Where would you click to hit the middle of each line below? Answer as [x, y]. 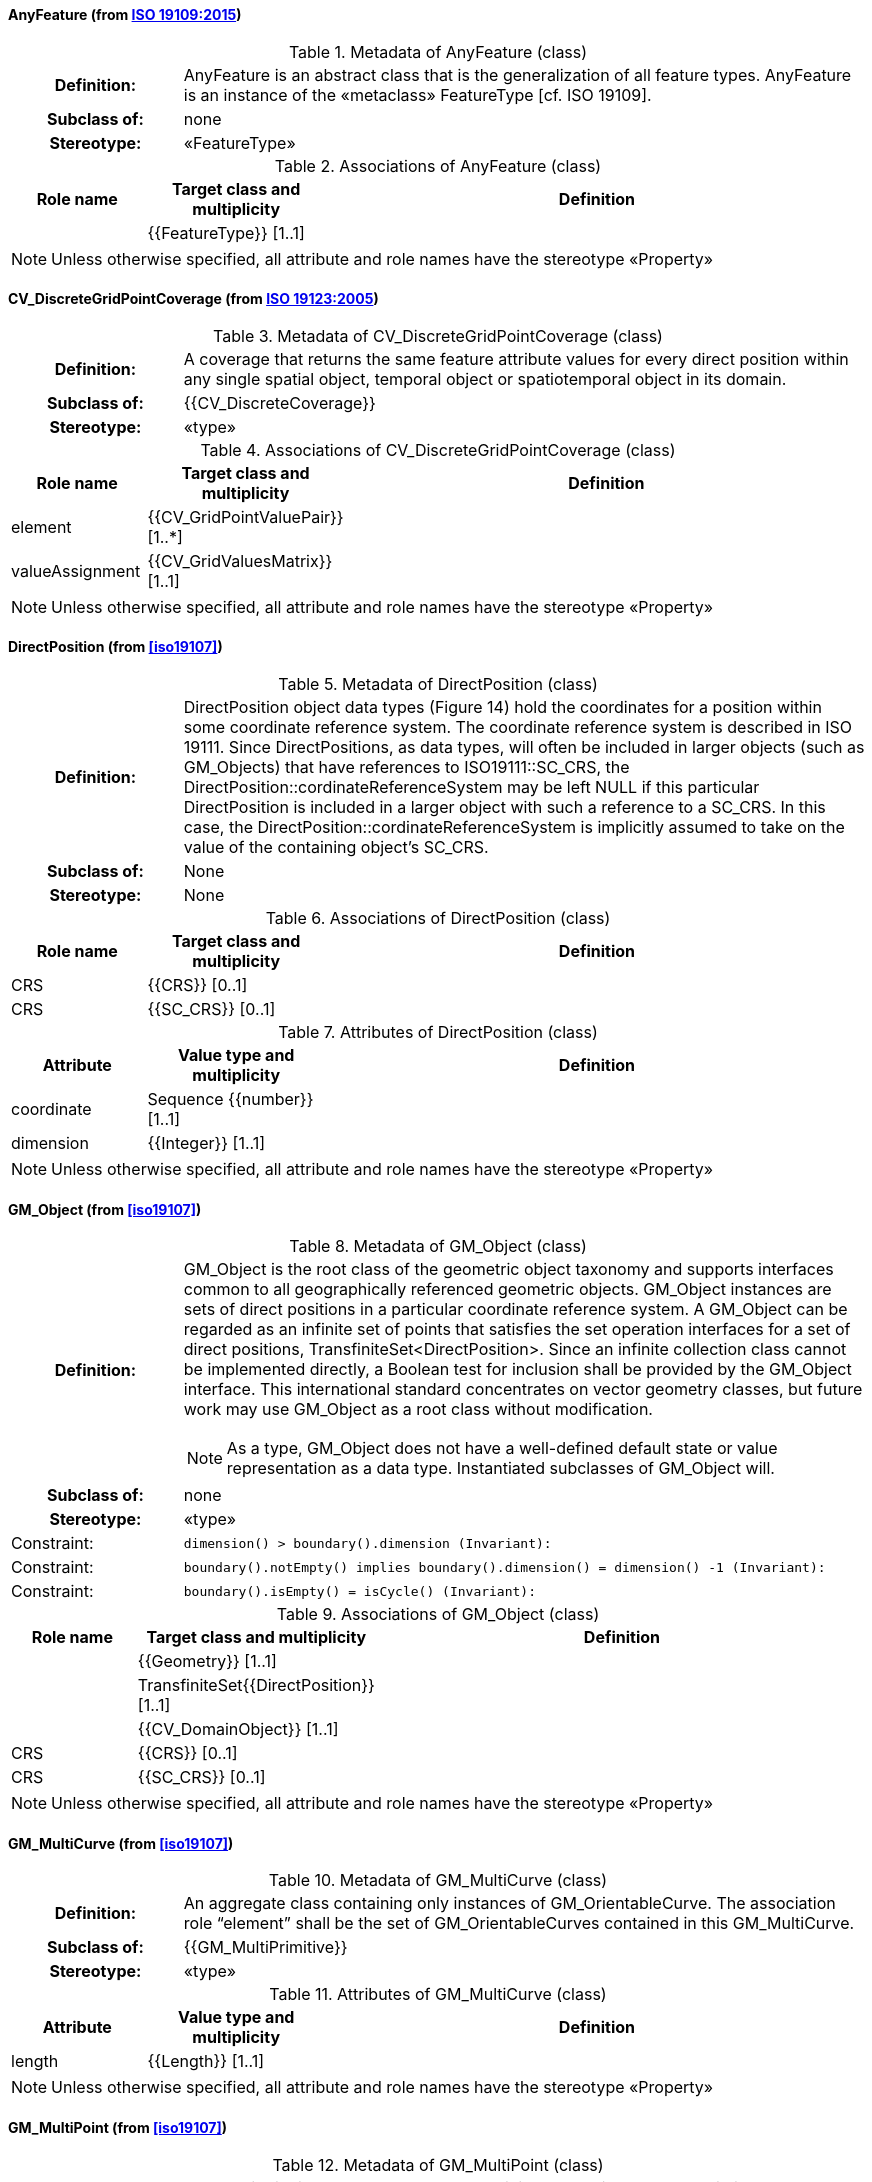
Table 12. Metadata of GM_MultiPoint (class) [438, 2164]
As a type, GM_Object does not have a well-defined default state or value [502, 1448]
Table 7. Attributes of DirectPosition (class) [438, 1032]
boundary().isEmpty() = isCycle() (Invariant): [359, 1591]
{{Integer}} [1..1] [206, 1143]
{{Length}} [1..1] [206, 2061]
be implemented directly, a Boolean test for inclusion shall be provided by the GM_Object [517, 1369]
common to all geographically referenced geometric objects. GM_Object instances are [507, 1289]
